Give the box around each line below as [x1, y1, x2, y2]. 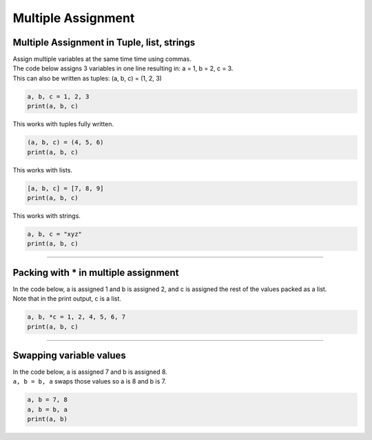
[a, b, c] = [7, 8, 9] [27, 184, 104, 192]
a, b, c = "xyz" [27, 230, 83, 238]
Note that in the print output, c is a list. [12, 294, 122, 303]
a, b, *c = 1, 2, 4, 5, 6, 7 [27, 313, 126, 321]
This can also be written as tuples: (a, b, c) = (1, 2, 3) [12, 74, 162, 82]
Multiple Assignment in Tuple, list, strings [12, 37, 196, 48]
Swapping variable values [12, 349, 127, 361]
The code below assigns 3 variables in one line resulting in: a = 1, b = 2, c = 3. [12, 64, 234, 72]
